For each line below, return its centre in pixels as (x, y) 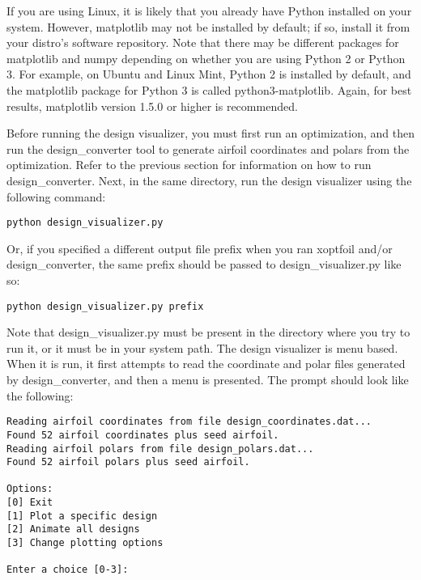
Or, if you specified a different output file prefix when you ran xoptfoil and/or (200, 248)
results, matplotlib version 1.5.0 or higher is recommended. (152, 106)
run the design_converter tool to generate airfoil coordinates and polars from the (208, 148)
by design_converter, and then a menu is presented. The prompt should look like (208, 379)
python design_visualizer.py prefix (105, 306)
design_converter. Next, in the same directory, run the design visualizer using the (209, 180)
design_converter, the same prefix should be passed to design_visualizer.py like (204, 264)
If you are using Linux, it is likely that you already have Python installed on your (209, 11)
